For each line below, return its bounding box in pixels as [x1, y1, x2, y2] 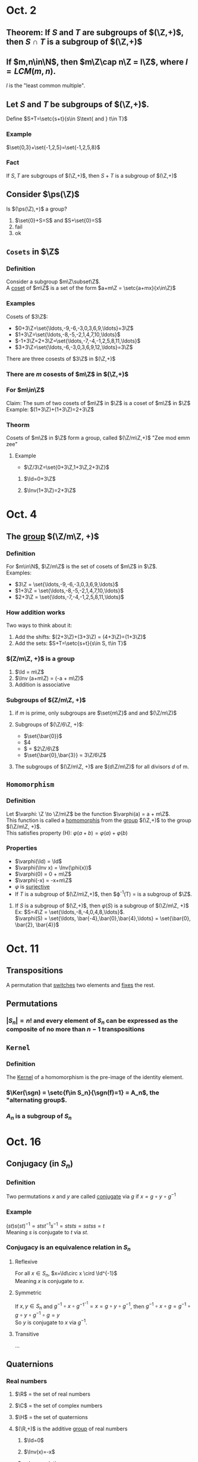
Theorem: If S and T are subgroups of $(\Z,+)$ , [6, 27, 184, 38]
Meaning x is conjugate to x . [14, 1277, 84, 1284]
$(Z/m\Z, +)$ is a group [6, 654, 76, 663]
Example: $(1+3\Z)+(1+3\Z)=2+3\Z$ [6, 406, 94, 413]
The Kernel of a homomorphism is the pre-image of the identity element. [6, 1073, 184, 1080]
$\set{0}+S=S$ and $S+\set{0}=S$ [14, 217, 102, 224]
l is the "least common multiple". [6, 82, 85, 89]
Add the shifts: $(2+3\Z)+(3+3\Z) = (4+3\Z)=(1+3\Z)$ [14, 633, 146, 641]
